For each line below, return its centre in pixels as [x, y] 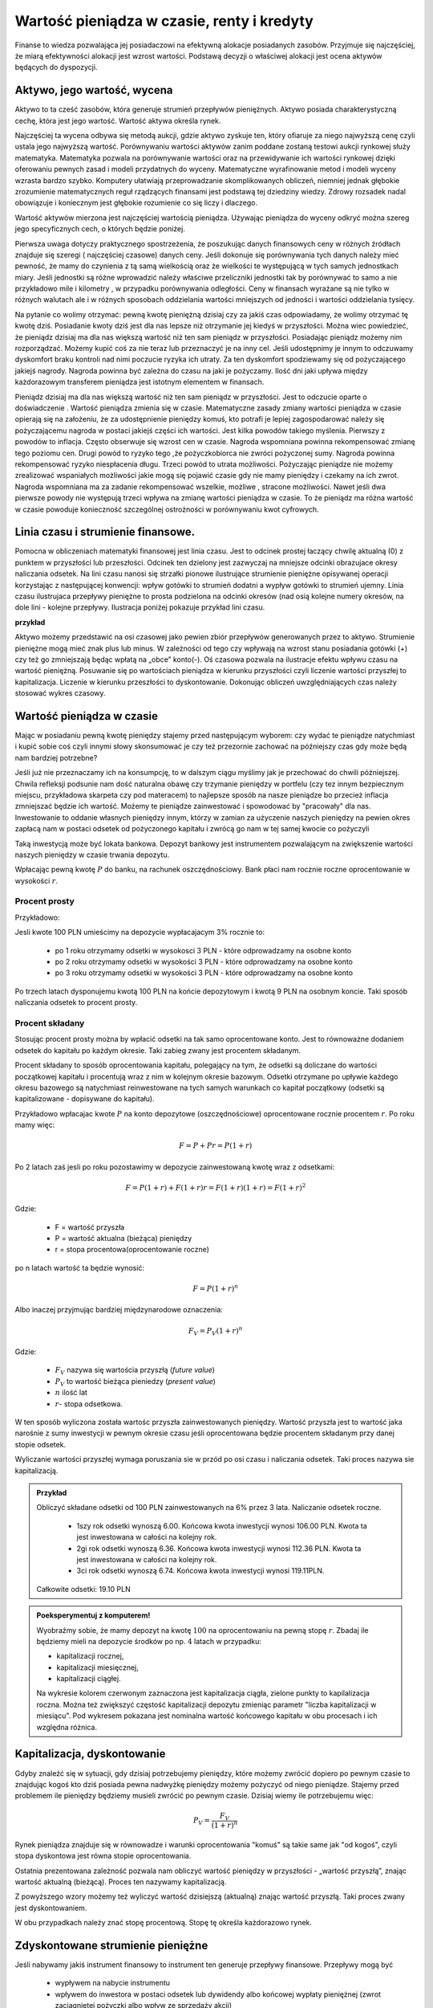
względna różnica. [67, 1727]
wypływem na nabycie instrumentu [113, 1983]
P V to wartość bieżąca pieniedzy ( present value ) [136, 1382]
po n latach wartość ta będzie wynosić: [79, 1267]
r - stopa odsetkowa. [89, 1404]
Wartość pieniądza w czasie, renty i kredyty [164, 21]
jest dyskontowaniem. [51, 1908]
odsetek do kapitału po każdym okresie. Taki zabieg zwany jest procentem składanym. [158, 1050]
